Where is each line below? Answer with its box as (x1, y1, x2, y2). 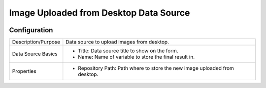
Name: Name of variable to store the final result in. (78, 54, 195, 61)
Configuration (9, 26, 53, 34)
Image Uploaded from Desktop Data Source (9, 7, 190, 18)
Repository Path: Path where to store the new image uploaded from (78, 65, 234, 72)
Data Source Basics (12, 50, 58, 57)
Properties (12, 68, 36, 75)
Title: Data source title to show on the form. (78, 47, 178, 54)
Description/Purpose (12, 39, 61, 45)
